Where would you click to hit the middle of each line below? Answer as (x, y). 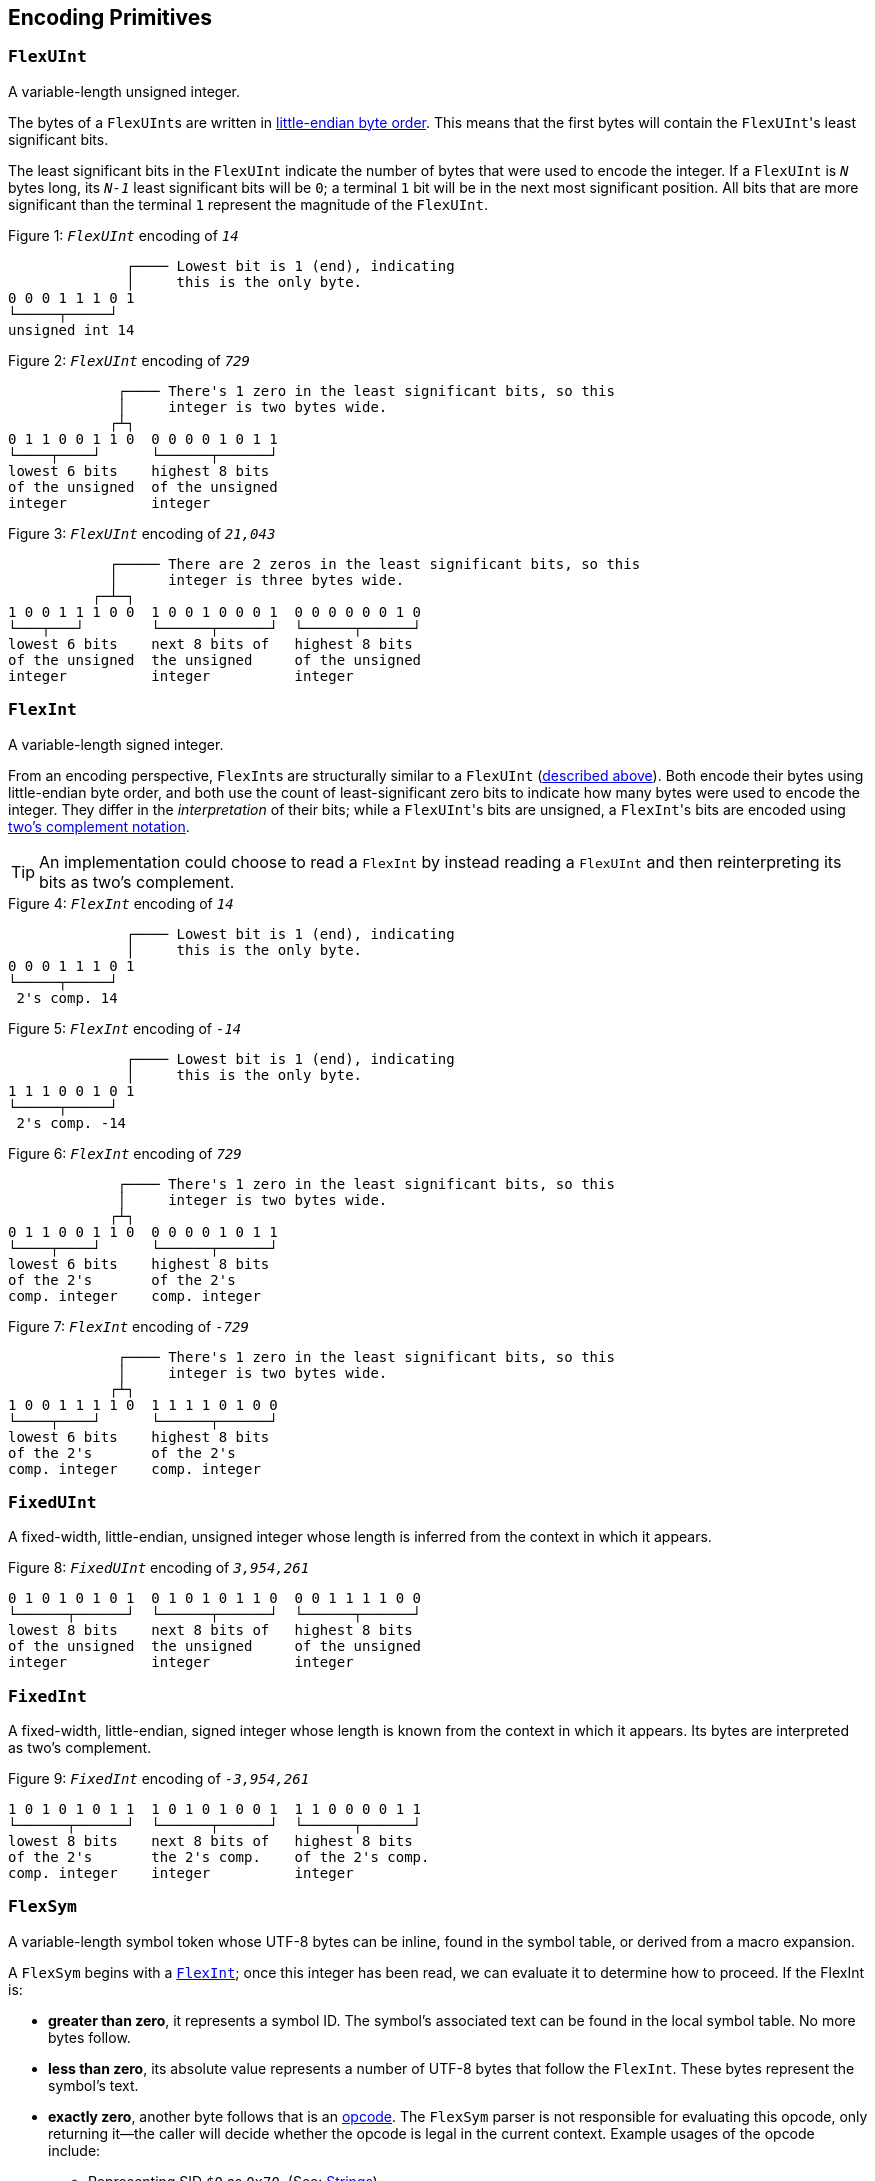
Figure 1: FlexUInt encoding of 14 (123, 235)
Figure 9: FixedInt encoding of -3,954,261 (159, 1779)
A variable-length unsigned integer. (124, 91)
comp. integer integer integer (181, 1873)
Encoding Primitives (110, 17)
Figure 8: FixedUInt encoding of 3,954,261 (159, 1568)
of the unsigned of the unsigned (143, 486)
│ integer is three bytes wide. (257, 579)
